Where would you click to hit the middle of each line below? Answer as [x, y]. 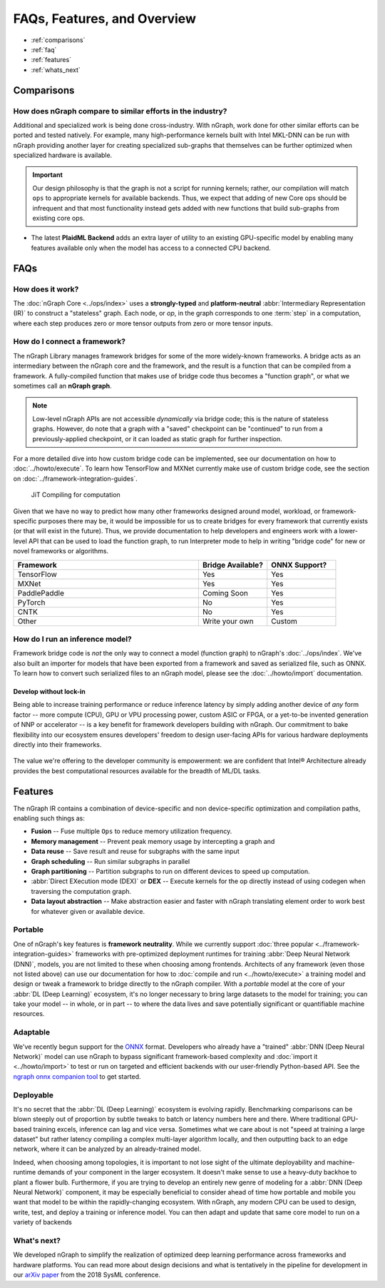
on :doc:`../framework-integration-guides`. [76, 478]
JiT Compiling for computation [76, 495]
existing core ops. [58, 218]
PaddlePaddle [41, 593]
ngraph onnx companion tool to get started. [77, 1076]
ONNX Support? [299, 565]
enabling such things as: [49, 818]
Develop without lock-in [49, 692]
